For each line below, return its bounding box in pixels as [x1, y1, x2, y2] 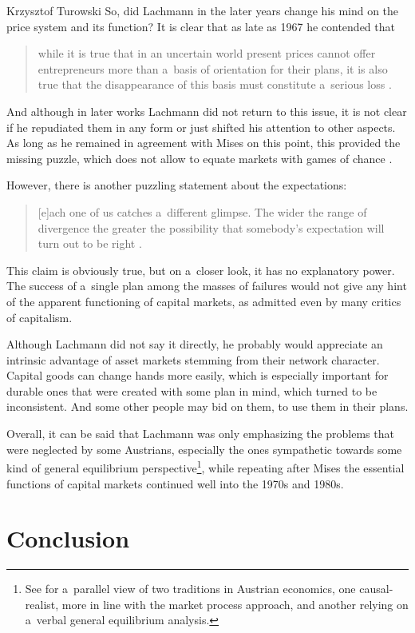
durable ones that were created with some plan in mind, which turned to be [6, 382, 377, 399]
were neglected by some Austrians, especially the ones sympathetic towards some [6, 440, 402, 457]
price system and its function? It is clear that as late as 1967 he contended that [6, 18, 395, 34]
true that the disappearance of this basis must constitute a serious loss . [38, 76, 392, 93]
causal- [359, 580, 393, 597]
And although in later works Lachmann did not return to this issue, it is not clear [6, 102, 407, 119]
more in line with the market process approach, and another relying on [61, 595, 409, 612]
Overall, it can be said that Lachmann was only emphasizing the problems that [6, 425, 394, 442]
